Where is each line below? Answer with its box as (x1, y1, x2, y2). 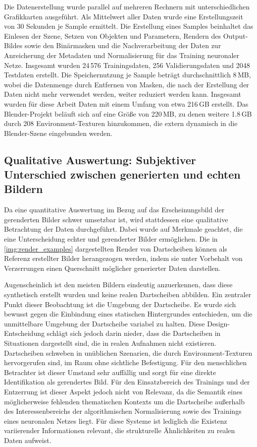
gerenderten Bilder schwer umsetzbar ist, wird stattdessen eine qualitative (4, 214, 228, 224)
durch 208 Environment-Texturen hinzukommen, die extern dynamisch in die (4, 118, 238, 128)
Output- (223, 30, 248, 41)
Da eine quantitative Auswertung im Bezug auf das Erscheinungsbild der (4, 204, 225, 215)
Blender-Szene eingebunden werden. (4, 128, 112, 138)
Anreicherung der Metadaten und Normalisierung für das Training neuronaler (4, 50, 240, 60)
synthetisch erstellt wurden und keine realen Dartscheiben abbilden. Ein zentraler (4, 289, 252, 300)
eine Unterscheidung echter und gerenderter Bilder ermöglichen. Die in (4, 234, 218, 244)
